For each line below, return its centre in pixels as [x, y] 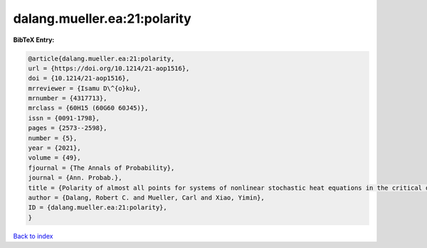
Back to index [33, 236]
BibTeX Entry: [34, 40]
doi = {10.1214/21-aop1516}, [79, 79]
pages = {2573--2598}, [68, 128]
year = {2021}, [54, 148]
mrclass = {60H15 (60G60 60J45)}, [88, 108]
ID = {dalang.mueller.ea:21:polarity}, [97, 207]
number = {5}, [53, 138]
